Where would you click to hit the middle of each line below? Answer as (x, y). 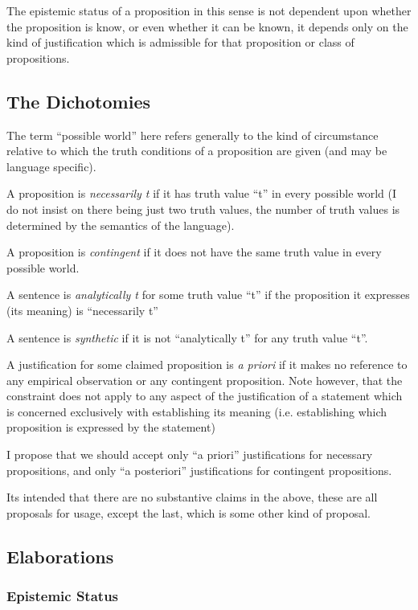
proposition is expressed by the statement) (111, 427)
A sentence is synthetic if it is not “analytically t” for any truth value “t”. (187, 337)
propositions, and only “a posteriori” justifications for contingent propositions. (199, 470)
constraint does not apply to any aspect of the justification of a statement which (205, 396)
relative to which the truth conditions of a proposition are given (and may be (197, 151)
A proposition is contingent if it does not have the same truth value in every (194, 252)
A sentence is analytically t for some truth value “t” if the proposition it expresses (208, 295)
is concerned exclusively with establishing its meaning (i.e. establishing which (197, 411)
